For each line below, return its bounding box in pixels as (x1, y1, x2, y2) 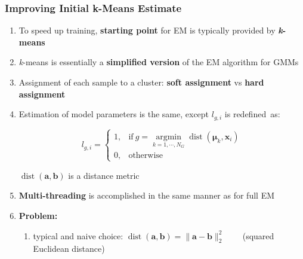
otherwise (128, 151, 163, 160)
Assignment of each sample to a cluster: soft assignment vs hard (18, 76, 264, 88)
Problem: (18, 209, 58, 222)
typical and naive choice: (33, 229, 123, 242)
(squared (242, 229, 274, 242)
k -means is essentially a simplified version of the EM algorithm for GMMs (18, 56, 299, 68)
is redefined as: (224, 108, 280, 120)
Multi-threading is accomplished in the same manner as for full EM (18, 189, 274, 202)
